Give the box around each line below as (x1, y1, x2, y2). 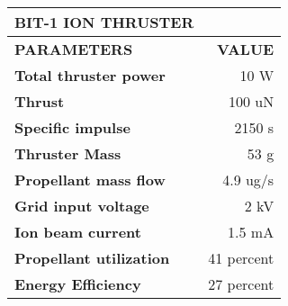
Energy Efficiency (14, 274, 141, 294)
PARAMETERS (14, 39, 133, 59)
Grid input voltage (14, 195, 149, 216)
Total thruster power (14, 65, 166, 85)
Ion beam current (14, 221, 141, 242)
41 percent (208, 247, 274, 268)
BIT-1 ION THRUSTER (14, 12, 194, 32)
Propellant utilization (14, 247, 170, 268)
